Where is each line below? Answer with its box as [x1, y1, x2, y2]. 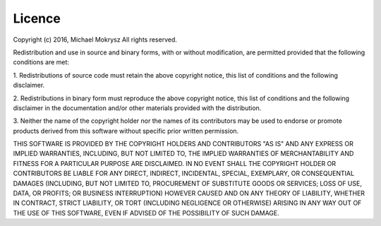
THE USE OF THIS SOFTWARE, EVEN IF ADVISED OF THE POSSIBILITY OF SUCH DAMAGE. [13, 208, 280, 217]
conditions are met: [13, 58, 70, 66]
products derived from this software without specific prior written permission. [13, 126, 239, 135]
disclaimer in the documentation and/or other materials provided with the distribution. [13, 103, 262, 112]
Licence [13, 11, 61, 26]
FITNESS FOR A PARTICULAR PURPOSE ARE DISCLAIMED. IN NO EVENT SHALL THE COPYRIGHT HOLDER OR [13, 159, 337, 167]
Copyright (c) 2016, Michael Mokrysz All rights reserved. [13, 35, 178, 44]
